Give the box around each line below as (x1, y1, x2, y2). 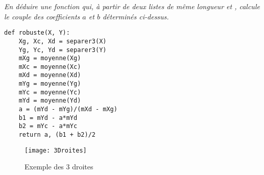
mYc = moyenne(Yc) (18, 88, 81, 96)
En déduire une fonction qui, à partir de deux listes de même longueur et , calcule (4, 1, 260, 11)
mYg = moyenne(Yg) (18, 80, 81, 88)
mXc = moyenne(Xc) (18, 63, 81, 70)
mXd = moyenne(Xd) (18, 71, 81, 79)
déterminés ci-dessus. (102, 11, 169, 21)
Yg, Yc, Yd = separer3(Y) (18, 46, 107, 54)
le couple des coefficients (4, 11, 80, 21)
